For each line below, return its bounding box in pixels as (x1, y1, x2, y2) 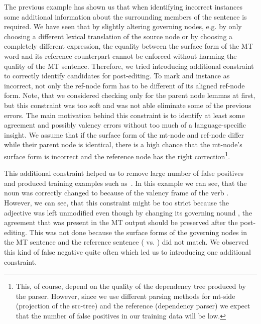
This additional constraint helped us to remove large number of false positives (4, 168, 244, 178)
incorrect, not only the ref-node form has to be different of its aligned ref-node (4, 80, 245, 90)
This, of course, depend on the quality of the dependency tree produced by (16, 281, 246, 291)
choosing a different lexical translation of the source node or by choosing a (4, 31, 233, 41)
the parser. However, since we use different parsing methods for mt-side (16, 290, 235, 301)
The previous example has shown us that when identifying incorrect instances (4, 2, 243, 12)
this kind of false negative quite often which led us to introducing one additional (4, 246, 251, 257)
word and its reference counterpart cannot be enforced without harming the (4, 50, 237, 61)
